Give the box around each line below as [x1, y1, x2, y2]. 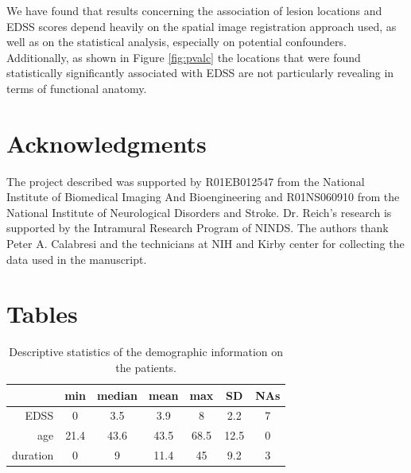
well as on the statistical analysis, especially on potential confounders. [6, 33, 347, 50]
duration [12, 447, 54, 463]
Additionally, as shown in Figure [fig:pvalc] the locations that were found [6, 48, 361, 65]
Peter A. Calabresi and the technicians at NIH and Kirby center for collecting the [6, 235, 405, 252]
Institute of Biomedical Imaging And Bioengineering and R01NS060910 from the [6, 188, 400, 205]
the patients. [115, 359, 177, 375]
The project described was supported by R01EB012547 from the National [6, 173, 365, 189]
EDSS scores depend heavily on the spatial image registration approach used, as [6, 17, 397, 34]
